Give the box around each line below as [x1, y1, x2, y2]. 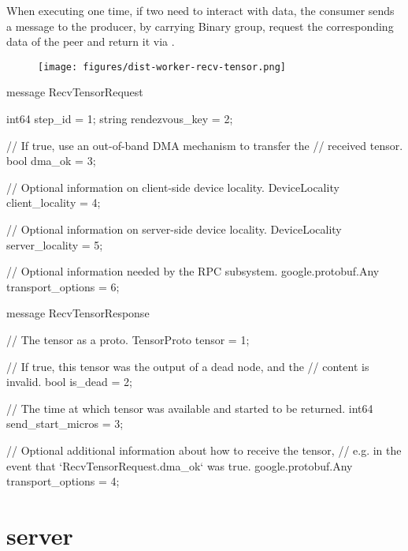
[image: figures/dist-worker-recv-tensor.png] [38, 61, 286, 73]
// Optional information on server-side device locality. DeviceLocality [6, 221, 342, 237]
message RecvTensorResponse [6, 305, 150, 321]
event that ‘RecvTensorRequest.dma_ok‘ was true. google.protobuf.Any [6, 457, 353, 474]
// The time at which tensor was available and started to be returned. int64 [6, 399, 373, 416]
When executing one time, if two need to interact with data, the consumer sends [6, 2, 395, 18]
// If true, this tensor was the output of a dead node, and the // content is [6, 358, 369, 374]
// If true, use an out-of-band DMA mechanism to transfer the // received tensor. [6, 137, 403, 153]
